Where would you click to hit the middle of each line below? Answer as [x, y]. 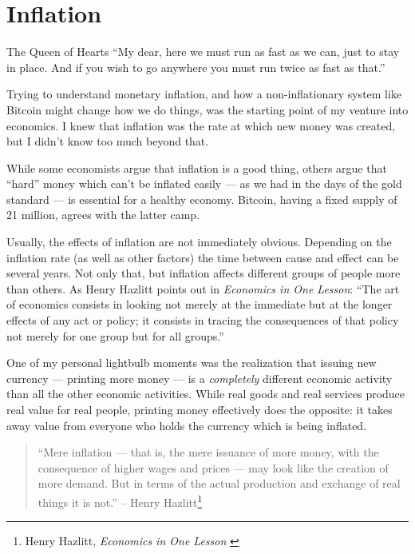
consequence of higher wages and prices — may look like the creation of [213, 467]
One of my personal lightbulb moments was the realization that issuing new [192, 363]
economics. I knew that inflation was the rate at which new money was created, [201, 125]
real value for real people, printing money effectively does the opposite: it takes [200, 409]
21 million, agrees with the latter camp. [103, 215]
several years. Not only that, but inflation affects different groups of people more [204, 273]
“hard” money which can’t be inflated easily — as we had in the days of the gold [204, 183]
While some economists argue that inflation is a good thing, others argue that [197, 167]
